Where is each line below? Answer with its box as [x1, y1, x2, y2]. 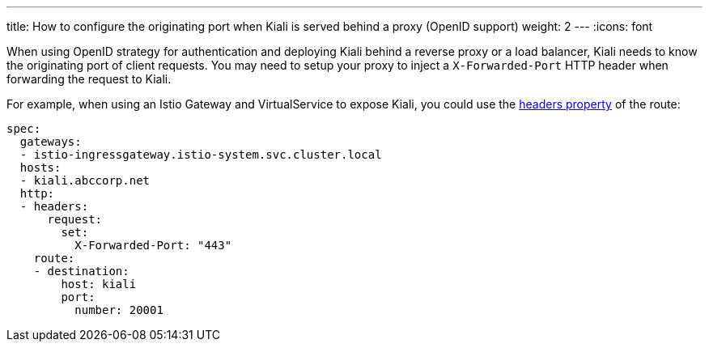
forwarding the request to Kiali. [6, 72, 172, 86]
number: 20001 [74, 303, 163, 316]
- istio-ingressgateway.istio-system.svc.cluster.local [19, 148, 382, 161]
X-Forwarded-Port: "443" [74, 239, 232, 252]
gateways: [19, 135, 82, 148]
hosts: [19, 161, 62, 174]
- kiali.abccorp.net [19, 174, 151, 187]
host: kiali [61, 278, 137, 291]
